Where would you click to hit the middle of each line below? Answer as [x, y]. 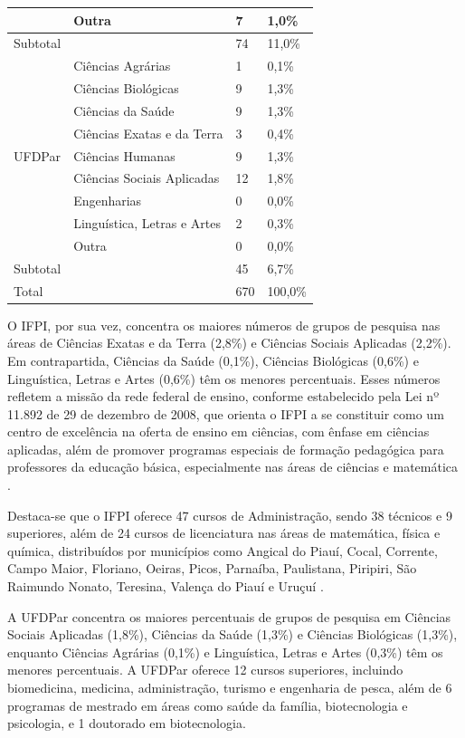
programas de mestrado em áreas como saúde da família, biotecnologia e [208, 705]
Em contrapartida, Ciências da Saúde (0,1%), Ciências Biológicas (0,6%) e [213, 360]
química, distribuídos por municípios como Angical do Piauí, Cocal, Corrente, [223, 550]
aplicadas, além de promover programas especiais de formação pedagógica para [226, 449]
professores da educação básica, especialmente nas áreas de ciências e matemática [233, 467]
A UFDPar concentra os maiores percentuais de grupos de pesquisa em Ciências [229, 616]
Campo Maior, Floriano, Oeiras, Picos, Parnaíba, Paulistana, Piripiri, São [212, 568]
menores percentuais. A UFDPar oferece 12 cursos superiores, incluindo [205, 670]
